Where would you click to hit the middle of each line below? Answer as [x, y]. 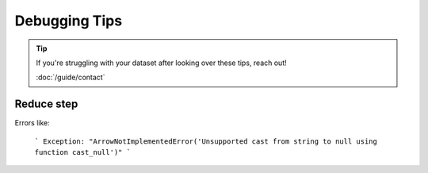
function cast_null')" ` [82, 152]
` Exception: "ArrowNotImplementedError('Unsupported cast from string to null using [206, 141]
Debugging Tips [69, 21]
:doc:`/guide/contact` [71, 77]
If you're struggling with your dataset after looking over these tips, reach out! [161, 63]
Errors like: [32, 123]
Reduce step [46, 104]
